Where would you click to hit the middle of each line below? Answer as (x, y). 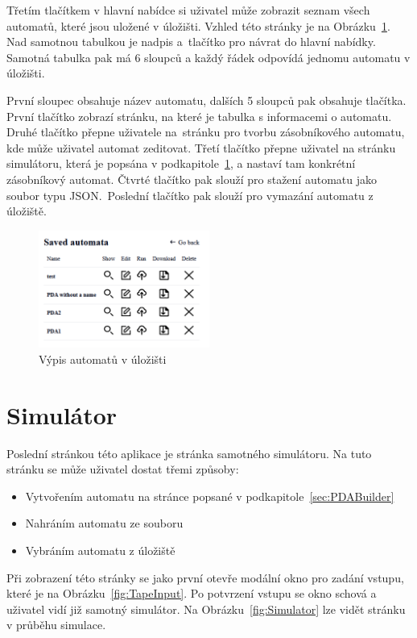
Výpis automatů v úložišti (103, 359)
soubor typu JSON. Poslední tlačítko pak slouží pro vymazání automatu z (190, 195)
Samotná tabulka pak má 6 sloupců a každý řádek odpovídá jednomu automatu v (208, 57)
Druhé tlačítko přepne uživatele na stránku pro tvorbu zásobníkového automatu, (206, 132)
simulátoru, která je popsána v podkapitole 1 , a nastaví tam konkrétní (181, 163)
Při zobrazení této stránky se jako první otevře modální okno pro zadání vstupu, (205, 577)
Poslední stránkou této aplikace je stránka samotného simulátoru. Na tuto (189, 453)
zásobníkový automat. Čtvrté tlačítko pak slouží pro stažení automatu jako (192, 179)
